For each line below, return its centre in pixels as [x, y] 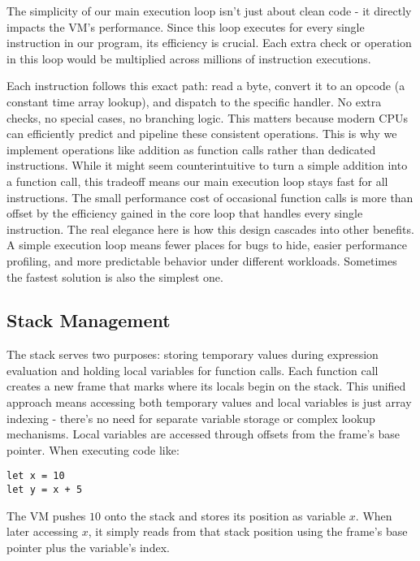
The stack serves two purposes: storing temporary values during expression [193, 354]
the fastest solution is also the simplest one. [115, 276]
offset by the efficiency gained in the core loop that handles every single [185, 213]
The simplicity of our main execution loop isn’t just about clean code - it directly [209, 11]
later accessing [43, 531]
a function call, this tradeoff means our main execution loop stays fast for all [197, 181]
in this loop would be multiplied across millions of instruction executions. [189, 58]
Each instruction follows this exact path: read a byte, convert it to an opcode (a [206, 86]
